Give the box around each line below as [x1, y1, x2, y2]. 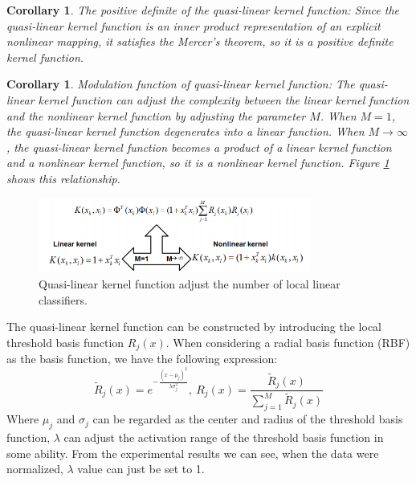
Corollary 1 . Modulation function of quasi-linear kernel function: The [6, 76, 355, 92]
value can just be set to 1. [77, 460, 205, 477]
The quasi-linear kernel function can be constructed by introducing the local [6, 318, 382, 335]
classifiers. [39, 291, 88, 308]
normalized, [6, 460, 63, 477]
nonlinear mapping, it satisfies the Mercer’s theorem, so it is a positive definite [6, 33, 394, 50]
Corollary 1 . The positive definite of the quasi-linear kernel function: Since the [6, 2, 400, 18]
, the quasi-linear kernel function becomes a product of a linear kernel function [6, 138, 392, 155]
